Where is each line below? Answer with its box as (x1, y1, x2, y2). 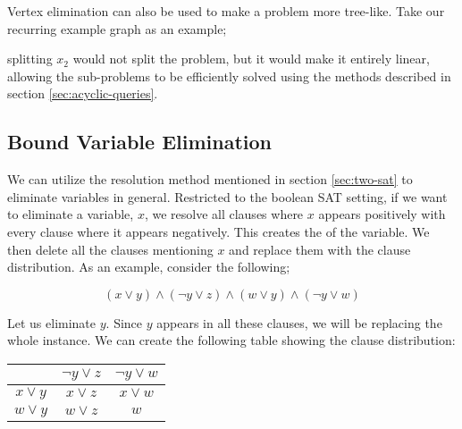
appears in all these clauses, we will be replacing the (156, 313, 442, 332)
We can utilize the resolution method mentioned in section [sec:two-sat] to (7, 170, 413, 189)
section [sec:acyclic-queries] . (7, 84, 158, 103)
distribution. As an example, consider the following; (7, 257, 290, 276)
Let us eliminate (7, 313, 97, 332)
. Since (105, 313, 143, 332)
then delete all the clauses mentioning (7, 240, 214, 258)
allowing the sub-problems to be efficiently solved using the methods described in (7, 66, 451, 85)
